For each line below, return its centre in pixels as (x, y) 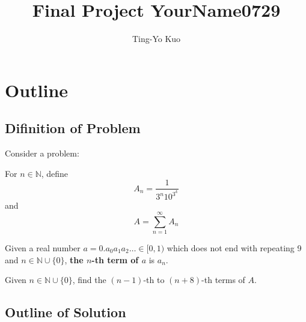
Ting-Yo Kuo (156, 39)
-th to (154, 280)
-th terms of (223, 280)
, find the (89, 280)
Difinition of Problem (73, 128)
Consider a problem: (42, 153)
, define (55, 173)
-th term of (115, 259)
